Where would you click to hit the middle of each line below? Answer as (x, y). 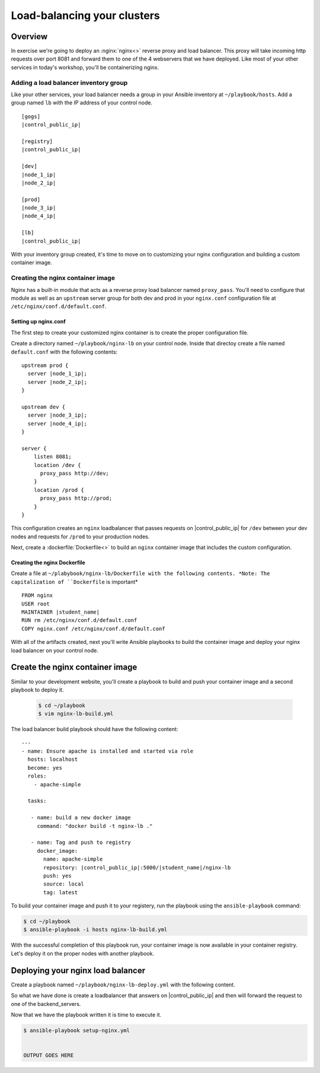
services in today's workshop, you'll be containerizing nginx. (85, 67)
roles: (37, 776)
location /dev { (57, 465)
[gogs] (31, 116)
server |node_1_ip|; (57, 374)
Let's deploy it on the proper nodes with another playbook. (82, 953)
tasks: (37, 801)
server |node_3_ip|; (57, 415)
